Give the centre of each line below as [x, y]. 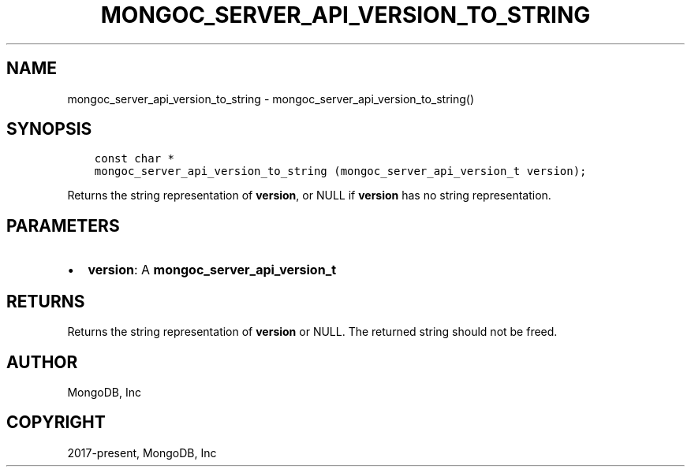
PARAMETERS [63, 225]
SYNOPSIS [49, 129]
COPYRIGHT [56, 423]
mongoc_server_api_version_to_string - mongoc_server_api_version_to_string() [271, 99]
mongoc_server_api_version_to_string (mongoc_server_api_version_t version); [340, 171]
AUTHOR [42, 362]
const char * [134, 159]
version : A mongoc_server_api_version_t [212, 270]
